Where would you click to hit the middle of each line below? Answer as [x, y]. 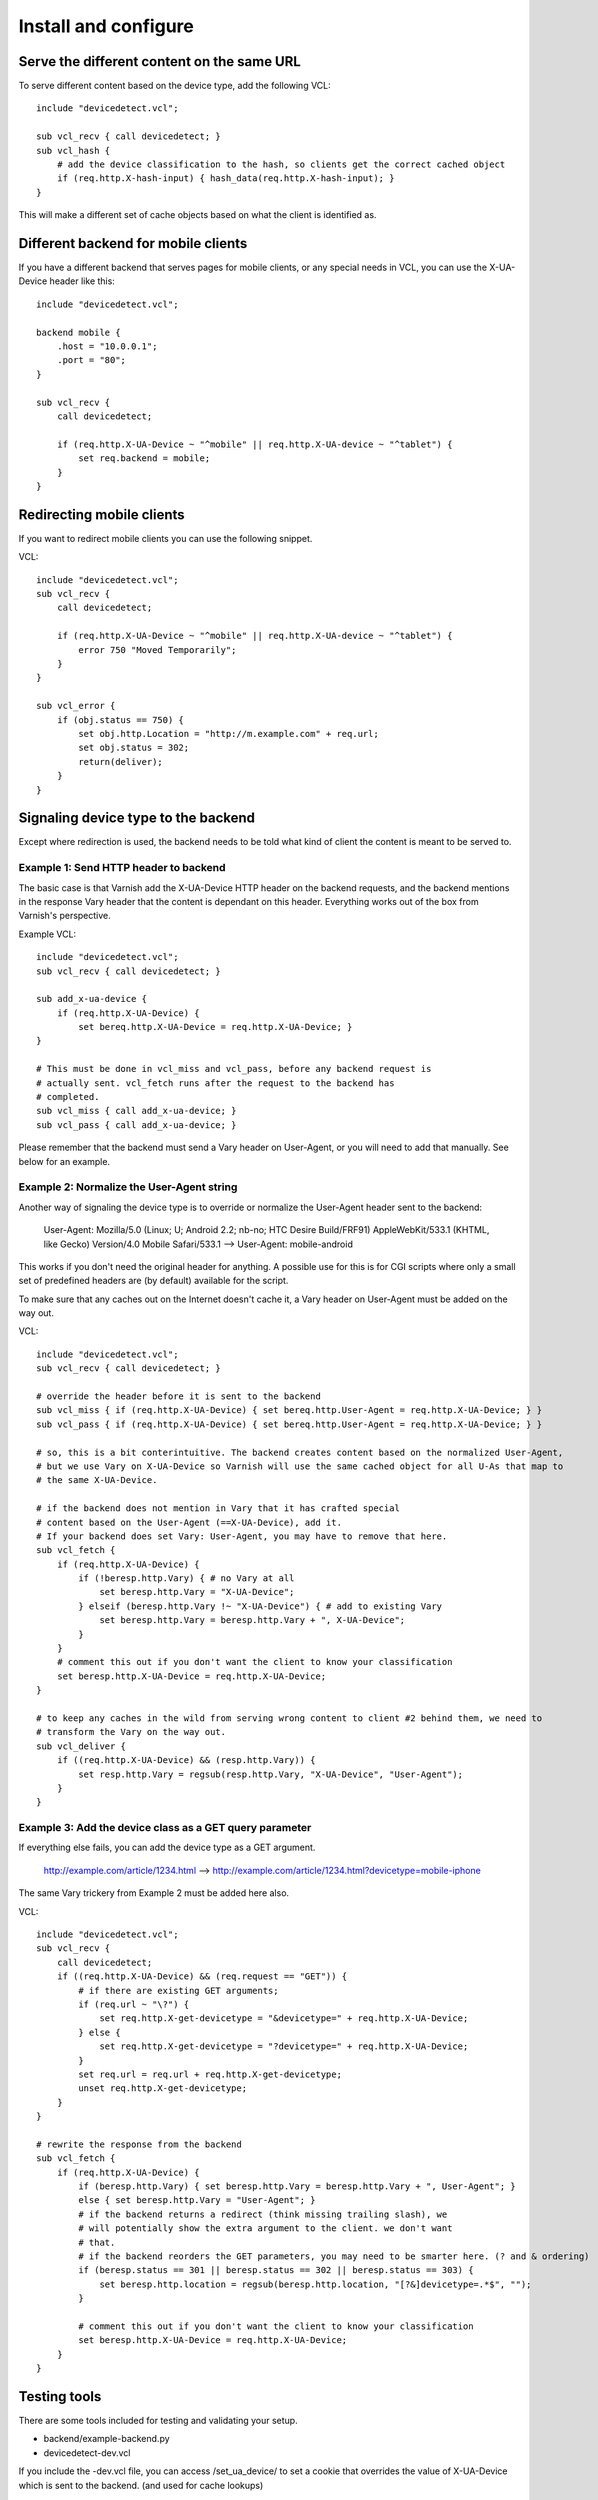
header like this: [82, 281]
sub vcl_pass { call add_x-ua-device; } [136, 1124]
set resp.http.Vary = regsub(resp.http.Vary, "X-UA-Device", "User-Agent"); [271, 1774]
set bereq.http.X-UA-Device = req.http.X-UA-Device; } [215, 1027]
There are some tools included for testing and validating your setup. [158, 2421]
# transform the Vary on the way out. [131, 1732]
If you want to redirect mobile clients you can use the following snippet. [165, 538]
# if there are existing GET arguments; [178, 1990]
